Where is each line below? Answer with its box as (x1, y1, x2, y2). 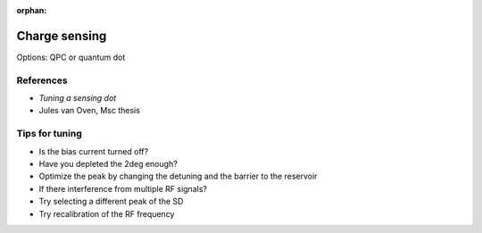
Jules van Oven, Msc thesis (38, 105, 140, 116)
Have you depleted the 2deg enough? (38, 158, 178, 169)
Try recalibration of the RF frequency (38, 208, 175, 219)
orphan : (16, 5, 47, 15)
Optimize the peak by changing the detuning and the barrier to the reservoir (38, 171, 318, 182)
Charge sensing (16, 28, 107, 44)
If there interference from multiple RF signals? (38, 183, 207, 194)
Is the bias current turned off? (38, 146, 149, 156)
